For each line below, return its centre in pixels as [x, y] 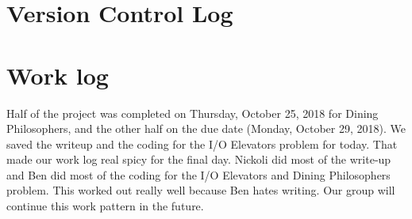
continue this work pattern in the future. [105, 206]
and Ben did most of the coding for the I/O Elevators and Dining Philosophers [198, 174]
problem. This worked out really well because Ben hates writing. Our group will [201, 190]
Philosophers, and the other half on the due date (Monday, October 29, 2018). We [206, 128]
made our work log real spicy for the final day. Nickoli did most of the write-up [199, 159]
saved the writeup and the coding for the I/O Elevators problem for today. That [202, 143]
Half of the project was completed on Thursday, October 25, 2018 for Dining [193, 113]
